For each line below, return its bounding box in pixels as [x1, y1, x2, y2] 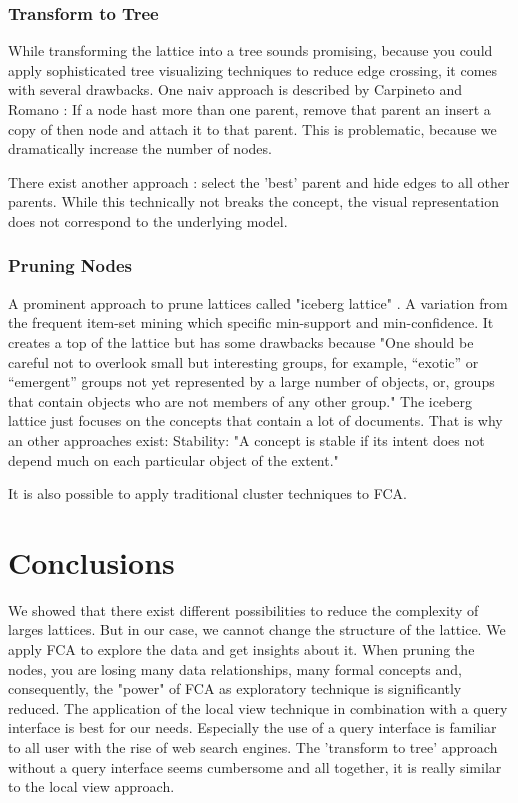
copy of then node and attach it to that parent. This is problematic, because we [8, 118, 497, 139]
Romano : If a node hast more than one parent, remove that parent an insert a [8, 99, 491, 119]
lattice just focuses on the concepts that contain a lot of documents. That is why [8, 410, 503, 431]
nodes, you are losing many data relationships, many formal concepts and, [8, 658, 462, 679]
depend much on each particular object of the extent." [8, 449, 339, 470]
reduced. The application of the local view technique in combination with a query [8, 697, 508, 718]
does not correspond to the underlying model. [8, 210, 288, 231]
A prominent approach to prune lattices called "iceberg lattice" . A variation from [8, 292, 508, 313]
